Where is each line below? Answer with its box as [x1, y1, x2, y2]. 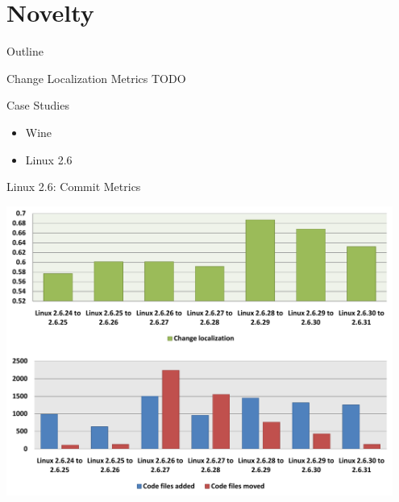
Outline [6, 43, 44, 60]
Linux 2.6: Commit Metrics [6, 178, 141, 195]
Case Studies [6, 97, 69, 114]
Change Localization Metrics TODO [6, 69, 186, 86]
